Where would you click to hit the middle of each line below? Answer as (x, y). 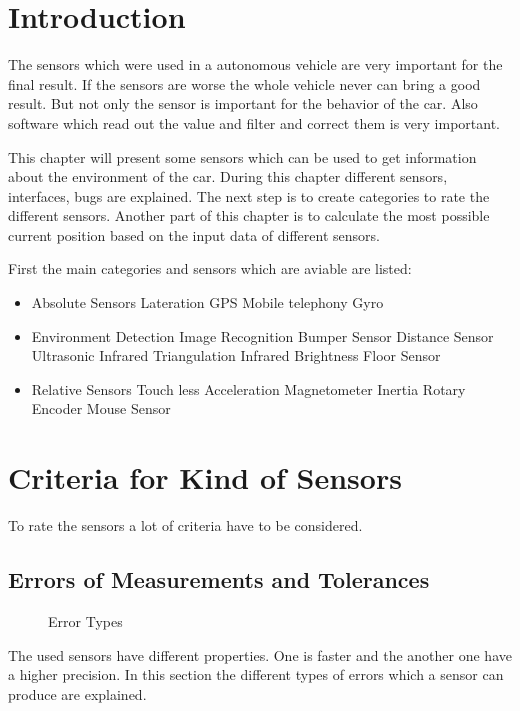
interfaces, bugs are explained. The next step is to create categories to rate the (249, 195)
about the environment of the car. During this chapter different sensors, (228, 176)
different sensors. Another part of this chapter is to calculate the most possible (249, 215)
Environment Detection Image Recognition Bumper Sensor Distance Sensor (262, 335)
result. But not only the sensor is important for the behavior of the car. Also (243, 103)
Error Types (85, 620)
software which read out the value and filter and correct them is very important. (254, 122)
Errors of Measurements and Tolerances (219, 579)
